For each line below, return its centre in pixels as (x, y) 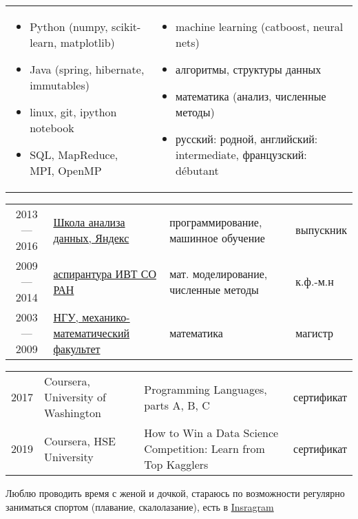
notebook (52, 128)
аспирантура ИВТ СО (105, 273)
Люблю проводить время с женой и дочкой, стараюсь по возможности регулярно (175, 493)
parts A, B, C (177, 405)
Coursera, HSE (80, 441)
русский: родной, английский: (247, 139)
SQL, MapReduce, (74, 155)
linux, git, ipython (73, 112)
